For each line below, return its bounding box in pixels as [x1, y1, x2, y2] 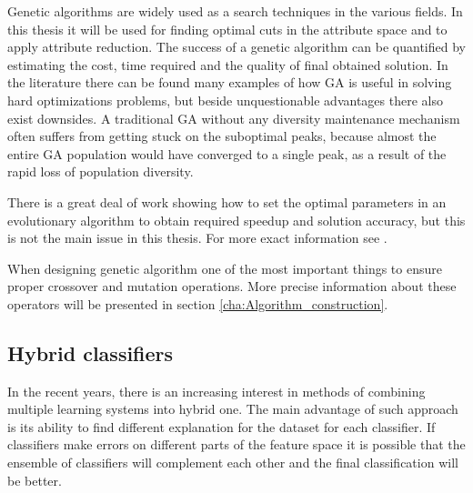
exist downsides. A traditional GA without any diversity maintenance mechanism [7, 108, 460, 127]
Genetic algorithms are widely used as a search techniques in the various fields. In [7, 2, 463, 20]
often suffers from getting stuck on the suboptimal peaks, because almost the [7, 126, 437, 146]
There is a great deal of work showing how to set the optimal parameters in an [7, 192, 447, 211]
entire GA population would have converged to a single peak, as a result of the [7, 144, 447, 163]
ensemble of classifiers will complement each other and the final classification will [7, 453, 458, 472]
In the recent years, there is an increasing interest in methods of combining [7, 381, 426, 400]
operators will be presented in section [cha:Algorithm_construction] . [7, 294, 388, 313]
